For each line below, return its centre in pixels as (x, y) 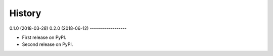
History (25, 13)
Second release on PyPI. (48, 44)
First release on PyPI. (44, 37)
